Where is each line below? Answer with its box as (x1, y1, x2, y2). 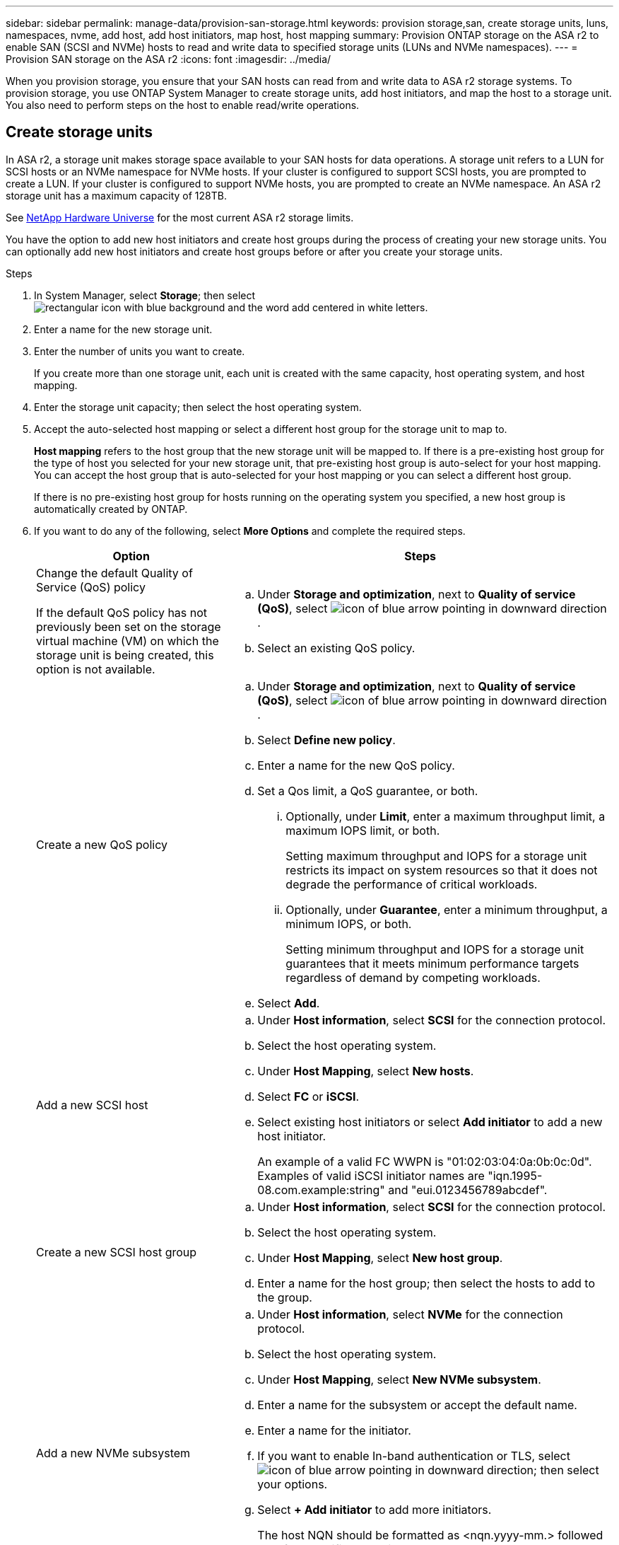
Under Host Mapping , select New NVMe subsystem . (257, 1372, 541, 1387)
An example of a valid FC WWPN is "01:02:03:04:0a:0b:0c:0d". (257, 1154, 592, 1169)
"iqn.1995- (488, 1168, 543, 1183)
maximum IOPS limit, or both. (285, 823, 440, 838)
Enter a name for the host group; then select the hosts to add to (257, 1275, 595, 1290)
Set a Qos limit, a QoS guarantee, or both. (257, 783, 478, 798)
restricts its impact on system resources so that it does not (285, 862, 598, 877)
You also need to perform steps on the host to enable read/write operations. (6, 99, 360, 111)
